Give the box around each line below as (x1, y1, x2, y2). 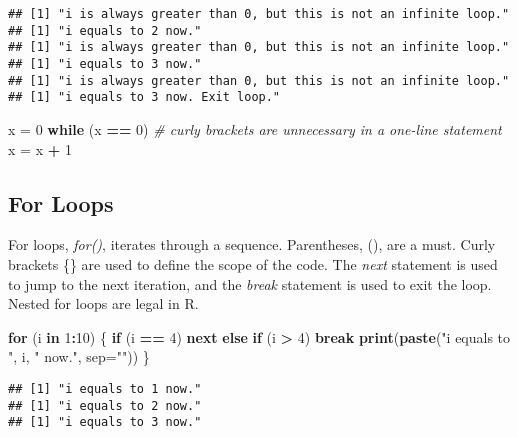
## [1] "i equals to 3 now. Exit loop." (8, 90, 281, 105)
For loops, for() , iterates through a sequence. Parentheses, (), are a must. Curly (8, 234, 496, 255)
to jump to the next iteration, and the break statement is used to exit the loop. (8, 273, 492, 294)
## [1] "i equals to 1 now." (8, 381, 202, 396)
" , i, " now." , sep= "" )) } (8, 346, 150, 367)
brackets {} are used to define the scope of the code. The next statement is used (8, 253, 498, 274)
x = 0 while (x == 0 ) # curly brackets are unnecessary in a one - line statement (8, 118, 502, 139)
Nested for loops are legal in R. (8, 293, 199, 314)
